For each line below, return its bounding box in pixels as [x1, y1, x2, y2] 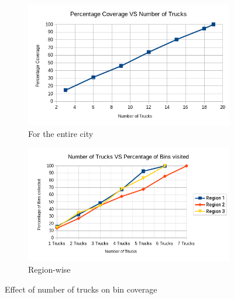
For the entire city [28, 128, 94, 140]
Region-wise [28, 263, 71, 276]
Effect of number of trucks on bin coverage [5, 283, 157, 295]
